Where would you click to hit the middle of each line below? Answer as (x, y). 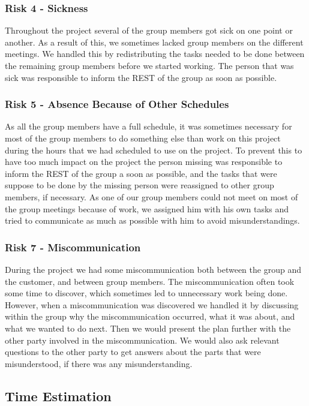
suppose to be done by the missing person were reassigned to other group (139, 185)
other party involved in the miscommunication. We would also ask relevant (142, 340)
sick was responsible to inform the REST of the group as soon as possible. (141, 77)
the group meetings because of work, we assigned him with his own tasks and (147, 208)
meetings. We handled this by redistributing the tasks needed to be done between (155, 54)
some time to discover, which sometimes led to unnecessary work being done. (146, 293)
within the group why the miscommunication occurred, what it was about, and (150, 316)
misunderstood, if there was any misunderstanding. (99, 363)
